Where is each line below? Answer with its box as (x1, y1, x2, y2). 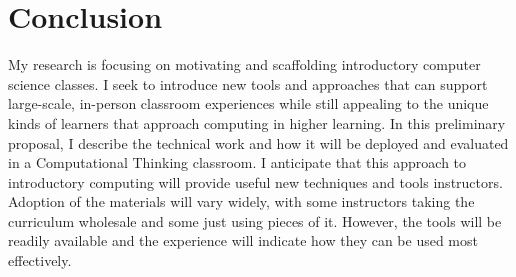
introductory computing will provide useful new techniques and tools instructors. (8, 171, 503, 192)
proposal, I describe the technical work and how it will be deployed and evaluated (8, 132, 509, 153)
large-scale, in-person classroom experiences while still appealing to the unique (8, 93, 489, 114)
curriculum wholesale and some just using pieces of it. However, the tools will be (8, 210, 502, 231)
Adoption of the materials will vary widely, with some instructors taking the (8, 191, 475, 212)
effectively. (8, 250, 72, 271)
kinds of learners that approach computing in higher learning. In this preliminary (8, 112, 506, 133)
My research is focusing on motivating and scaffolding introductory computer (8, 54, 481, 75)
